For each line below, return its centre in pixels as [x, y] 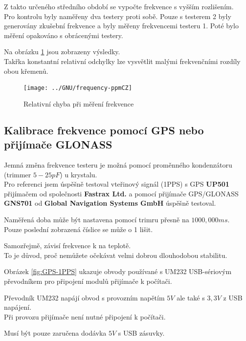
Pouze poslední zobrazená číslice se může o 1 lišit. [78, 229]
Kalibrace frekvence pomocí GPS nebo [104, 130]
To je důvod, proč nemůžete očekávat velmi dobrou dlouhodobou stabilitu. [116, 255]
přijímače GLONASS [58, 144]
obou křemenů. [26, 71]
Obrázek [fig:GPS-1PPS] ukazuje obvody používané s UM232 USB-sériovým [118, 271]
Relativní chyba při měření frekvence [79, 103]
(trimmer [18, 174]
